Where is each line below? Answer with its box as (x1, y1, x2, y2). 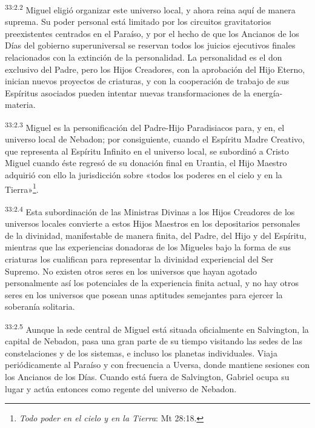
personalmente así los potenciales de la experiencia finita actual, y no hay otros (5, 276, 299, 289)
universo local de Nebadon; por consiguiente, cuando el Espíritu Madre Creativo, (5, 133, 305, 145)
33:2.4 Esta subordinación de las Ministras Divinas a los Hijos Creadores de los (5, 203, 295, 218)
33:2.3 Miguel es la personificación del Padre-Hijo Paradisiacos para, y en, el (5, 119, 285, 133)
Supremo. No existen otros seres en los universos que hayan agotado (5, 264, 257, 277)
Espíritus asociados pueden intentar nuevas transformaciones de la (5, 86, 251, 99)
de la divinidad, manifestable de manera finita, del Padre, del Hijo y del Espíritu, (5, 229, 307, 241)
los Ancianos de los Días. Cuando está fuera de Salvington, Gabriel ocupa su (5, 370, 290, 383)
